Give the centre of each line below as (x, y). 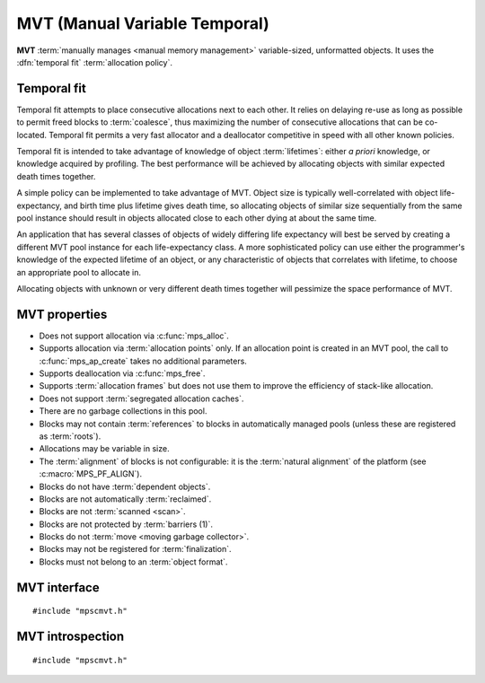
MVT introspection (71, 637)
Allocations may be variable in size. (104, 449)
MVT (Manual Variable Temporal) (143, 23)
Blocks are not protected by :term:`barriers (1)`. (126, 524)
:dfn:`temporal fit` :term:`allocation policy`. (94, 62)
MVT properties (62, 314)
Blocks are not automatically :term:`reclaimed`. (125, 499)
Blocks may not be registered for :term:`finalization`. (136, 549)
